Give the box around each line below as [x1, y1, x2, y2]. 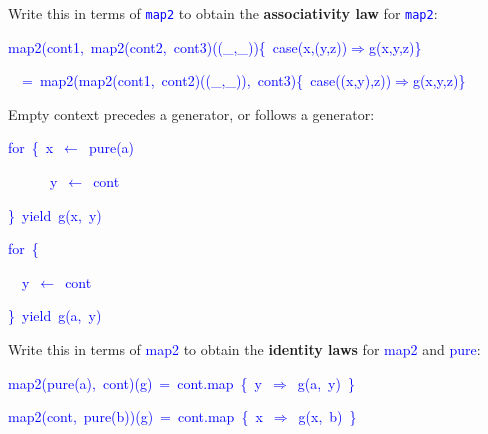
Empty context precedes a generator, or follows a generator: [8, 103, 375, 124]
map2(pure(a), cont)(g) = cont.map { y [8, 372, 263, 393]
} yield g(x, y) [8, 204, 102, 225]
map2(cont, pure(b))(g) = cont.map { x [8, 406, 263, 427]
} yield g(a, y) [8, 305, 102, 326]
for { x [8, 137, 54, 158]
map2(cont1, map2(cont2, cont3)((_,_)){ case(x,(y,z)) [8, 36, 348, 57]
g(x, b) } [298, 406, 357, 427]
